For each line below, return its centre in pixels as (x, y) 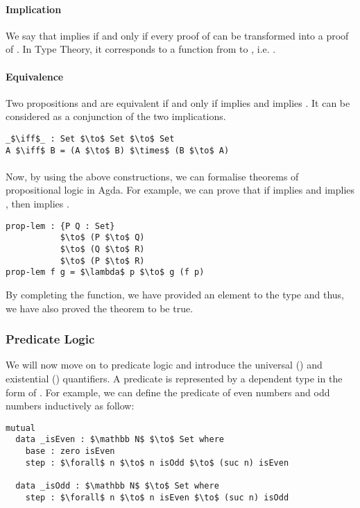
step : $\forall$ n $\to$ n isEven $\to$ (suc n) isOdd (157, 497)
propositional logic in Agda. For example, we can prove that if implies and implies (180, 190)
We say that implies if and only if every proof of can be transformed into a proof (177, 35)
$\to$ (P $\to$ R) (102, 261)
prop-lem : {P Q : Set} (60, 226)
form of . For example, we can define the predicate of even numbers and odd (168, 392)
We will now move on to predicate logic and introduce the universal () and (164, 365)
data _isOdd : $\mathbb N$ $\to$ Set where (117, 486)
